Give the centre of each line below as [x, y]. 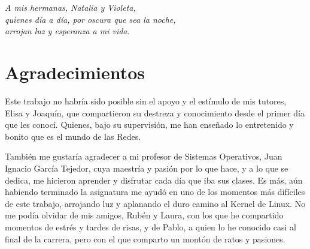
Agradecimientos [75, 72]
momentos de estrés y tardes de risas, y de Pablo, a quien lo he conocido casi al [151, 227]
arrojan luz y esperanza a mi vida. [67, 31]
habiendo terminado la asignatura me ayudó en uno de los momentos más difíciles [155, 192]
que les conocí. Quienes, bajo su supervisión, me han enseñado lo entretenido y [149, 124]
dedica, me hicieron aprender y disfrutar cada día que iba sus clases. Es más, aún [154, 180]
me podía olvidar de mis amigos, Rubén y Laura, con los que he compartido [144, 215]
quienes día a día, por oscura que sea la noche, [90, 19]
